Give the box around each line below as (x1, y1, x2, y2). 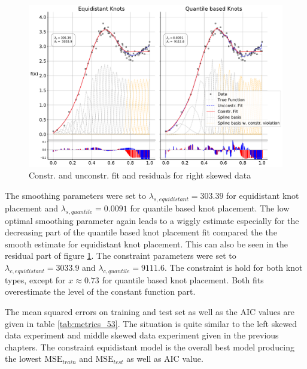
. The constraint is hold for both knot (164, 261, 303, 273)
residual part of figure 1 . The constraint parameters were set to (5, 249, 236, 262)
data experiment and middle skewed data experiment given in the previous (5, 329, 279, 341)
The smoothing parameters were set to (5, 189, 146, 201)
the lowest (5, 352, 42, 365)
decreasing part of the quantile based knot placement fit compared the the (5, 226, 277, 238)
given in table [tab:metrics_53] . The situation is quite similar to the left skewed (5, 317, 297, 329)
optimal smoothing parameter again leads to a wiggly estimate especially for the (5, 214, 299, 226)
